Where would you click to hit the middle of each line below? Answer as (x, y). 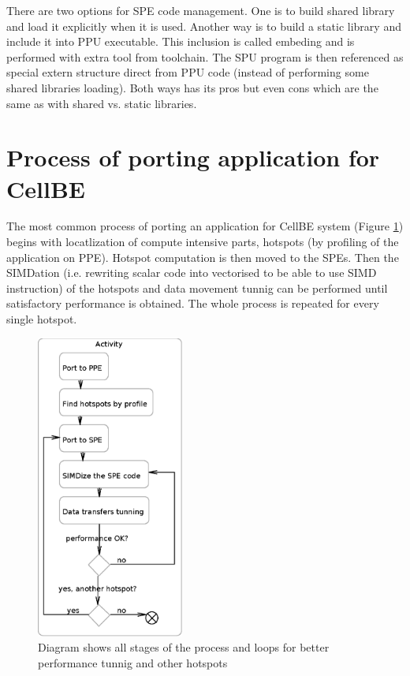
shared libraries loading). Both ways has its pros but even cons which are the (192, 87)
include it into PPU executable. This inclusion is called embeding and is (181, 41)
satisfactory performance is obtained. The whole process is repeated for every (193, 303)
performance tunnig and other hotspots (133, 662)
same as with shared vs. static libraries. (102, 103)
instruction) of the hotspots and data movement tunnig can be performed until (197, 288)
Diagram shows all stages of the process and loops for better (184, 647)
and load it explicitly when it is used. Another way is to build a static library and (204, 26)
